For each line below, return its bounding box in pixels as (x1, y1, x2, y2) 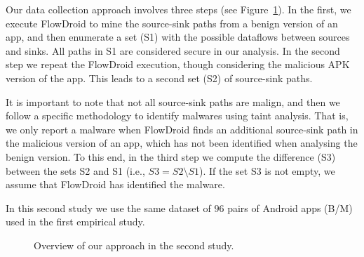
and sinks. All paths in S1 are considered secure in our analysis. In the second (6, 43, 340, 58)
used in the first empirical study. (6, 214, 145, 229)
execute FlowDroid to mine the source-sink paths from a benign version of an (6, 15, 338, 30)
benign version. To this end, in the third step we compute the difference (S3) (6, 149, 336, 164)
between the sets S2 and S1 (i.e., (6, 163, 145, 178)
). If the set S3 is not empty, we (198, 163, 335, 178)
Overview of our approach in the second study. (34, 237, 234, 252)
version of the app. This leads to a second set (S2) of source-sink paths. (6, 70, 313, 85)
